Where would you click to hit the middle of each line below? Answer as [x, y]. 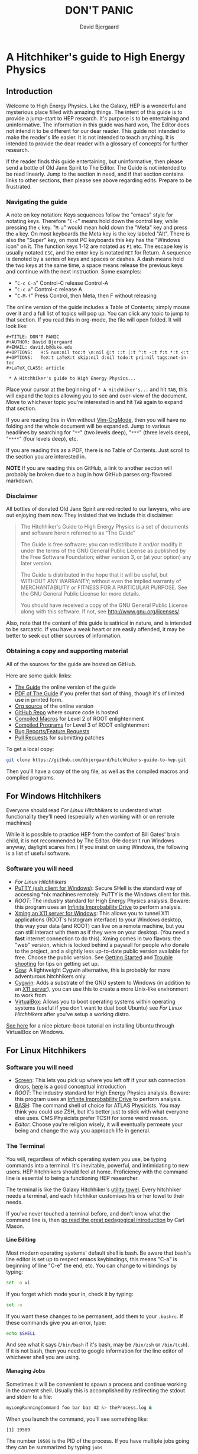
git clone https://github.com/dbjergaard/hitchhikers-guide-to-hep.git [96, 760]
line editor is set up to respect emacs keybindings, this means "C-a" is [92, 1259]
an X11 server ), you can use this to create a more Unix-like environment [101, 989]
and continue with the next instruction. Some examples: [74, 272]
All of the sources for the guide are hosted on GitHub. [72, 664]
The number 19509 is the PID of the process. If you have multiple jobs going [98, 1441]
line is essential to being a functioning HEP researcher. [72, 1178]
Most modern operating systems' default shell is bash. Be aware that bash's [99, 1253]
